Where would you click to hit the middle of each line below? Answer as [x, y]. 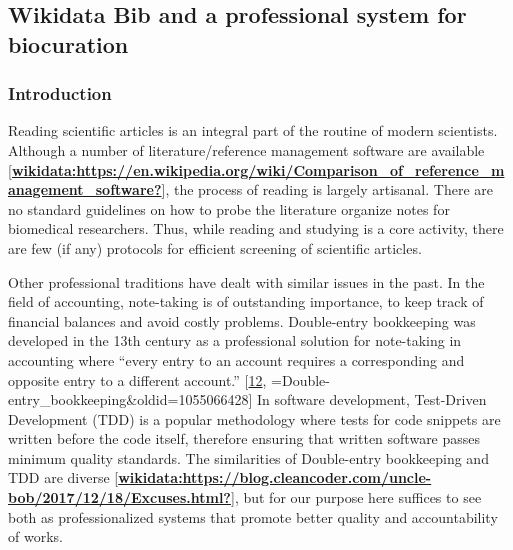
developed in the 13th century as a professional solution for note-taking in [235, 340]
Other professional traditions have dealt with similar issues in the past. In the [246, 281]
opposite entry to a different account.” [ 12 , [137, 379]
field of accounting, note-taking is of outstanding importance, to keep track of [246, 301]
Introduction [60, 93]
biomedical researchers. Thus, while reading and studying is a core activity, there [256, 228]
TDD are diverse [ [63, 477]
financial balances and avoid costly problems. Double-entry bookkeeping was [242, 320]
